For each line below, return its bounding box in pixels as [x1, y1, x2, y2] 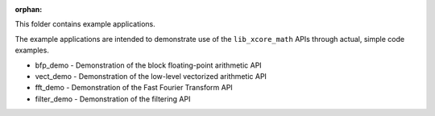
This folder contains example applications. [14, 19, 156, 29]
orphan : [14, 5, 43, 14]
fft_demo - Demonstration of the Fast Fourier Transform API [35, 83, 233, 93]
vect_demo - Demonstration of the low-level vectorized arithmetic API [35, 71, 267, 81]
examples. [14, 45, 50, 56]
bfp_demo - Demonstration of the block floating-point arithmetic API [35, 60, 262, 70]
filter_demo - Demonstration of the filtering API [35, 93, 191, 104]
